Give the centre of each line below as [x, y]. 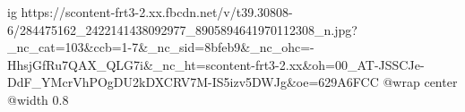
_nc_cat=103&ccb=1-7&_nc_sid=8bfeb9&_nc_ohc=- [161, 47]
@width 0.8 [38, 99]
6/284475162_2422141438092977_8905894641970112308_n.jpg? [182, 29]
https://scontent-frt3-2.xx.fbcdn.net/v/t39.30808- [157, 12]
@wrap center [420, 82]
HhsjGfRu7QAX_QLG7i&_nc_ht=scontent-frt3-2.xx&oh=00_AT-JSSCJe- [216, 64]
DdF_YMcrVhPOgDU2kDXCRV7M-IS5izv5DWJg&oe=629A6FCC [193, 82]
